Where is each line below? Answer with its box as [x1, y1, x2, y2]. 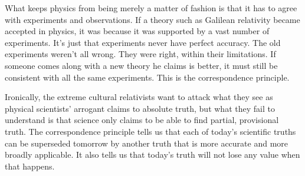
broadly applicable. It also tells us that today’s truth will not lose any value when [5, 148, 300, 161]
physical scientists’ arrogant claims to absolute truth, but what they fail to [5, 102, 275, 114]
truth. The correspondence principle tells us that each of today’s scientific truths [5, 125, 296, 137]
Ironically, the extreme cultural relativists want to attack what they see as [5, 91, 273, 103]
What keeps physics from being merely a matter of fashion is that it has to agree [5, 2, 297, 14]
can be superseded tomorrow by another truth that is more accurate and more [5, 137, 288, 149]
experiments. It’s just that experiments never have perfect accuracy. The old [5, 36, 281, 48]
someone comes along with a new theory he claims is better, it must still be [5, 59, 278, 71]
